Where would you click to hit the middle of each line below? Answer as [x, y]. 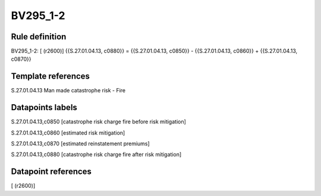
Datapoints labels [44, 108]
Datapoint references [51, 172]
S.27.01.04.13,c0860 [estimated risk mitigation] [68, 133]
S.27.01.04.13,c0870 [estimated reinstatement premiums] [80, 144]
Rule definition [39, 37]
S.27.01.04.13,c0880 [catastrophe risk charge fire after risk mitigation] [96, 154]
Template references [51, 77]
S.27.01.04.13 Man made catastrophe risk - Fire [68, 91]
